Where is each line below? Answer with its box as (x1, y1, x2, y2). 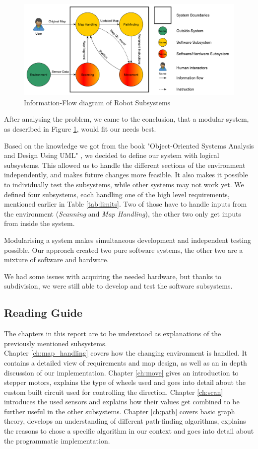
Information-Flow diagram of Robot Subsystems (24, 97, 171, 107)
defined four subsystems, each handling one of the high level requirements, (4, 189, 230, 199)
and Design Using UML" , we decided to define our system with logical (4, 150, 219, 160)
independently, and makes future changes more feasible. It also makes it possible (4, 169, 248, 180)
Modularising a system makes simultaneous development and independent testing (4, 234, 251, 245)
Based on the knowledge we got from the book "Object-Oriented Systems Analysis (4, 140, 254, 150)
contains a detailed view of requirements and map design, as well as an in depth (4, 357, 247, 368)
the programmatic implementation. (4, 435, 110, 446)
